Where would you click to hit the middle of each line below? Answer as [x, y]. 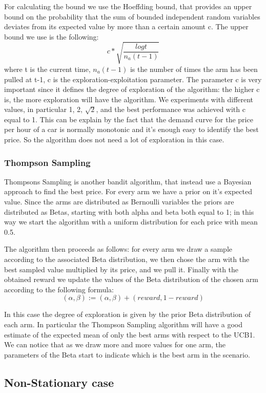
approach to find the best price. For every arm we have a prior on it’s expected [128, 191]
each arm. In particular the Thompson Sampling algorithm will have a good [123, 324]
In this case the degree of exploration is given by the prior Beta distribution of [127, 314]
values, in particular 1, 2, [44, 109]
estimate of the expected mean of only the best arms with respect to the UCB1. [130, 334]
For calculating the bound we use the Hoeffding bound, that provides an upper [128, 6]
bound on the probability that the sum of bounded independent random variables [132, 16]
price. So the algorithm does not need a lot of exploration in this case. [114, 139]
